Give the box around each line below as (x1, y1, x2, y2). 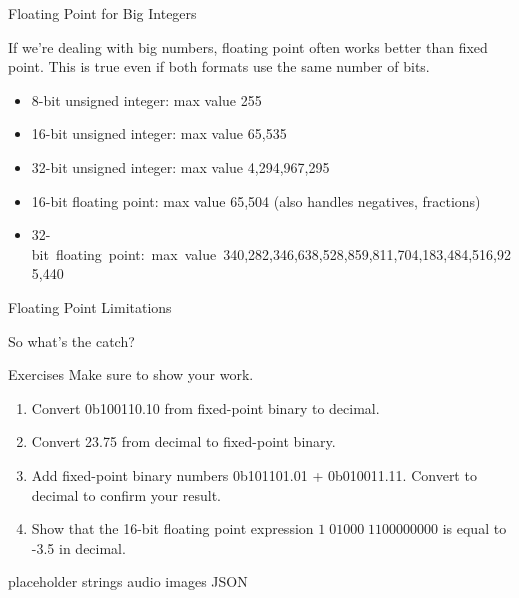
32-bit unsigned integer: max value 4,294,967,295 (31, 156, 330, 177)
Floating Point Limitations (8, 296, 172, 317)
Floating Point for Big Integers (8, 3, 197, 23)
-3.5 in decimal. (31, 537, 126, 558)
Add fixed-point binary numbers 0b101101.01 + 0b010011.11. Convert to (31, 464, 477, 485)
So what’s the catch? (8, 330, 135, 351)
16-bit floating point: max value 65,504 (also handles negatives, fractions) (31, 190, 481, 211)
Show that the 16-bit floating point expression (31, 518, 314, 539)
